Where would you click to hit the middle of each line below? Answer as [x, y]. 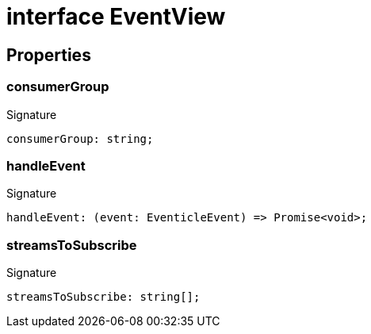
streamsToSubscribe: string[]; [103, 297]
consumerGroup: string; [80, 138]
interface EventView [116, 17]
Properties [49, 55]
